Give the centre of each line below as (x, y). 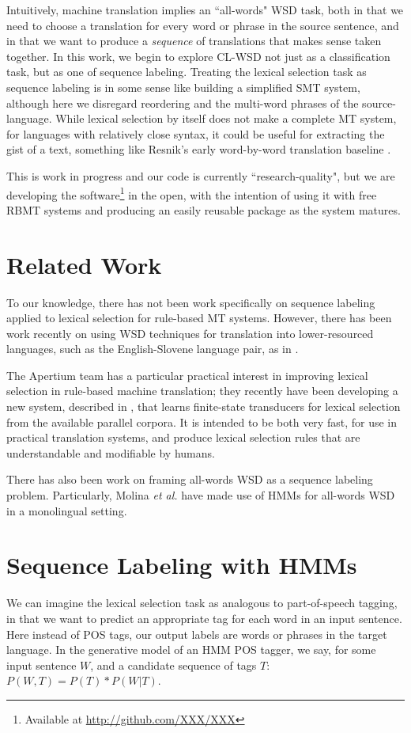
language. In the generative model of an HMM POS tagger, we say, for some (191, 649)
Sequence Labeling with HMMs (182, 565)
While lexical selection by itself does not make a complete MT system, (226, 118)
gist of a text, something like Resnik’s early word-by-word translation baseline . (199, 149)
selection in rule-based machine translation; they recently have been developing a (202, 391)
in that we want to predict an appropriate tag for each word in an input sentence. (204, 618)
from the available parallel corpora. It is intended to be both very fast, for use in (202, 422)
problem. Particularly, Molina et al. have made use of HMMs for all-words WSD (201, 495)
